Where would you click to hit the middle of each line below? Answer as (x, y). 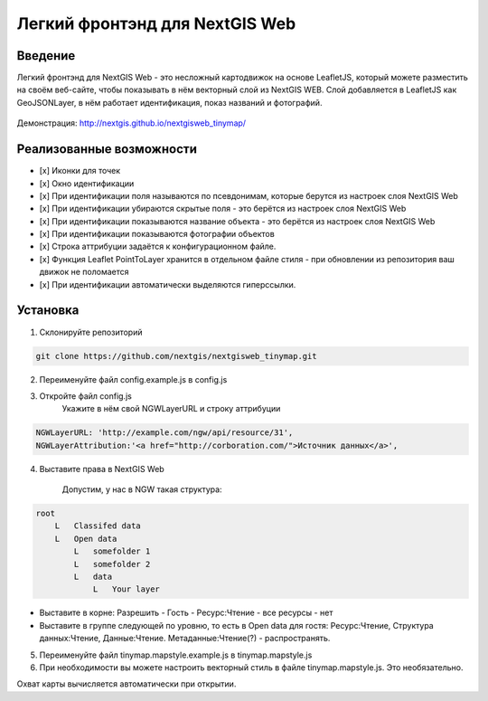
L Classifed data (98, 526)
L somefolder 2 (112, 564)
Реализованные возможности (107, 149)
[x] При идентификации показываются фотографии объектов (157, 234)
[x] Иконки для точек (80, 171)
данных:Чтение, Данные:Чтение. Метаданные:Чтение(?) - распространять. (185, 639)
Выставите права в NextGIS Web (102, 469)
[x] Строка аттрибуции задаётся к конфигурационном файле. (158, 246)
